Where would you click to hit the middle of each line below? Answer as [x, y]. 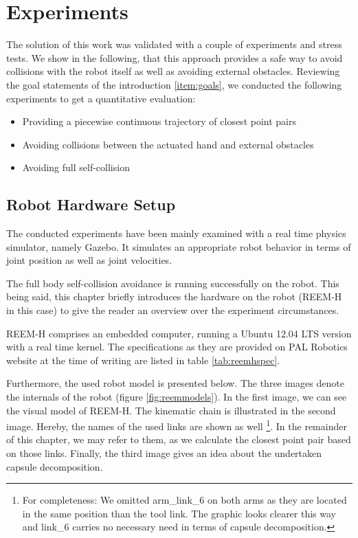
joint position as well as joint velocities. [89, 260]
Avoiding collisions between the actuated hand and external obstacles [168, 144]
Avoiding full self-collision [76, 167]
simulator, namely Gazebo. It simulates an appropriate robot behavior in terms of [179, 246]
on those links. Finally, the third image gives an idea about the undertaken [164, 453]
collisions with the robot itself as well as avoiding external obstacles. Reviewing [173, 71]
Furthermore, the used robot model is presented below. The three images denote [175, 383]
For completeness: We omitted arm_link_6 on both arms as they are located [184, 500]
